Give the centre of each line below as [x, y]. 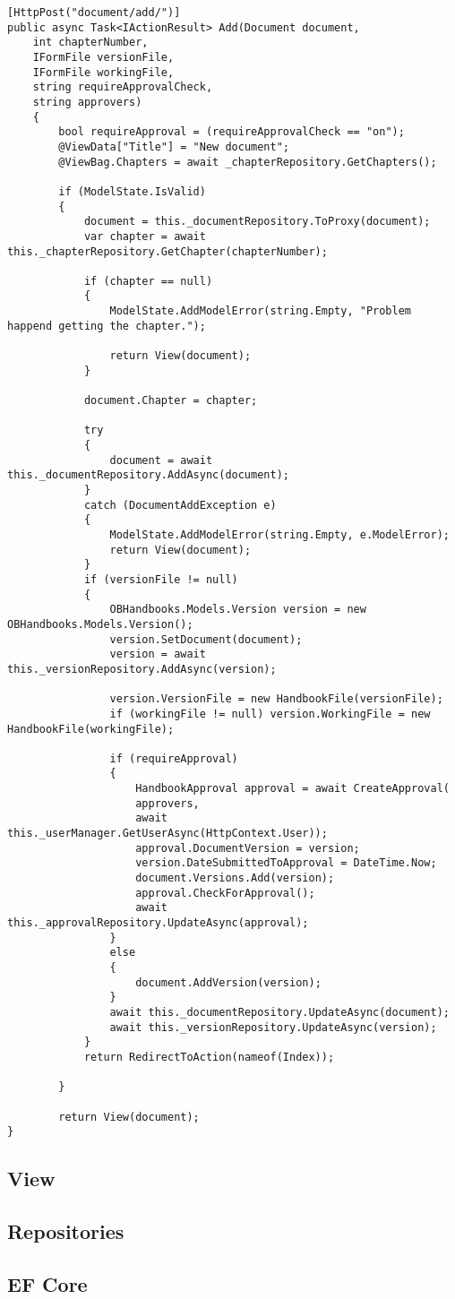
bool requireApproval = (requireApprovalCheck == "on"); [232, 132]
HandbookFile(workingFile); [91, 729]
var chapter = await [145, 236]
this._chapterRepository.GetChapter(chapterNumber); [167, 251]
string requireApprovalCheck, [123, 87]
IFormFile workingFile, [103, 72]
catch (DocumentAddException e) [180, 505]
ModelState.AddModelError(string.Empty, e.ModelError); [279, 534]
